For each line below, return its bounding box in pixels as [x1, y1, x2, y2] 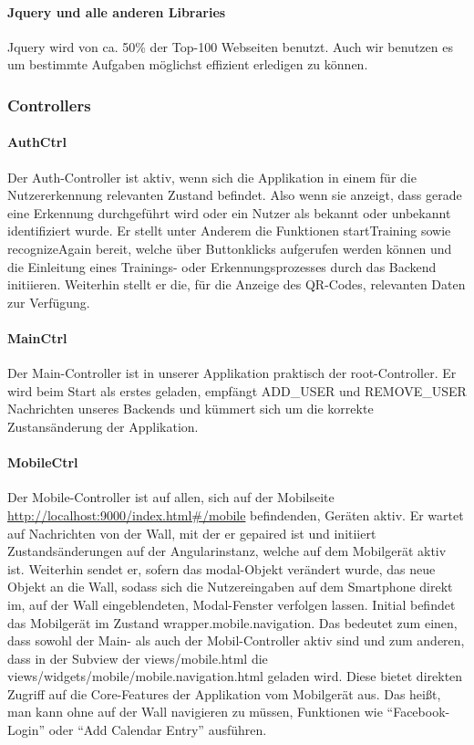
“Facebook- [386, 702, 450, 721]
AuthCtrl [7, 132, 67, 152]
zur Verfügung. [7, 292, 90, 311]
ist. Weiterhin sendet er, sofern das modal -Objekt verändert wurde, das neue [7, 559, 436, 578]
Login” [7, 720, 46, 740]
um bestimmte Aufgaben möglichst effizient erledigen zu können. [7, 55, 368, 74]
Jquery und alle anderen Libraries [7, 2, 226, 21]
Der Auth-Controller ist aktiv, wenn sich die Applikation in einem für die [7, 167, 417, 186]
